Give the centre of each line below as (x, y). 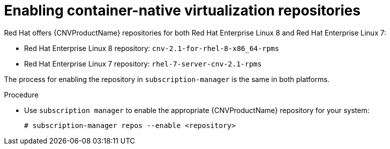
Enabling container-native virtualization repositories (182, 10)
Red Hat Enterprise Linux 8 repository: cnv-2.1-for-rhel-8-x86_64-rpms (152, 48)
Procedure (21, 94)
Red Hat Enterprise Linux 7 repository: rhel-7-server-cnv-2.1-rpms (143, 63)
